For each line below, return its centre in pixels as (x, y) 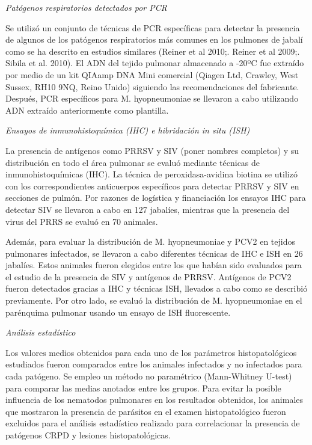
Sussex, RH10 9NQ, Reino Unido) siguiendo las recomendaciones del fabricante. (152, 86)
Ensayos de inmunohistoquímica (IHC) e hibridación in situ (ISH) (128, 130)
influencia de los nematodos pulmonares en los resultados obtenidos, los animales (154, 400)
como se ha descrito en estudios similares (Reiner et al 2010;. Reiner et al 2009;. (153, 51)
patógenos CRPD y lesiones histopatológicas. (88, 435)
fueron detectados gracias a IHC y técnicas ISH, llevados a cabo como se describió (157, 288)
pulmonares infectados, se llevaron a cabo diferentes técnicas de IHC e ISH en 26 (154, 253)
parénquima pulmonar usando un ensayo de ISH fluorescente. (118, 312)
